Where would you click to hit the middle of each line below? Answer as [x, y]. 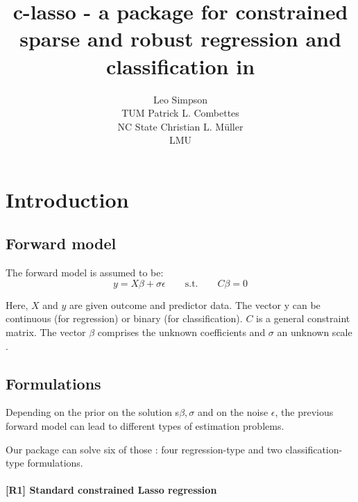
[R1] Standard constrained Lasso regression [111, 490]
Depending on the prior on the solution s [93, 412]
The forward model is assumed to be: [85, 273]
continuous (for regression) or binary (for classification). [124, 318]
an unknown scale [315, 332]
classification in [180, 66]
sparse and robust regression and [180, 39]
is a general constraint [303, 318]
